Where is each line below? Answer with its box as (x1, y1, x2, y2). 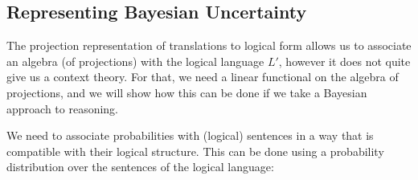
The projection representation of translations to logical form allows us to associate (6, 37, 412, 54)
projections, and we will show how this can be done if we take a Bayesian (6, 84, 367, 100)
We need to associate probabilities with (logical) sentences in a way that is (6, 127, 374, 144)
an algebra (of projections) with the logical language (6, 52, 264, 69)
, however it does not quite (278, 52, 411, 69)
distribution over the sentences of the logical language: (6, 158, 274, 175)
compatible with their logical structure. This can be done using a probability (6, 142, 384, 159)
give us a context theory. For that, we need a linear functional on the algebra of (6, 68, 399, 85)
